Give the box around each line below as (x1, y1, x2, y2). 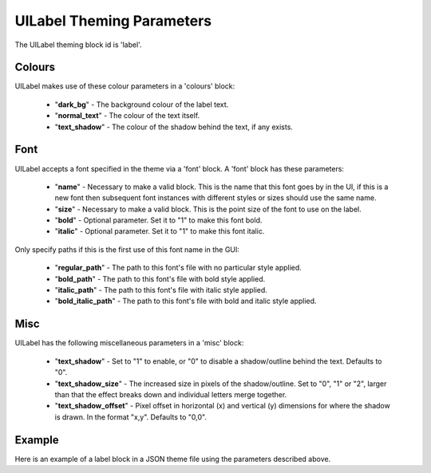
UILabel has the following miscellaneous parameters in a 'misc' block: (14, 338, 244, 348)
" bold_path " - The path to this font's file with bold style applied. (54, 274, 266, 283)
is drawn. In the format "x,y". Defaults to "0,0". (54, 412, 208, 422)
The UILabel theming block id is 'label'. (14, 40, 143, 49)
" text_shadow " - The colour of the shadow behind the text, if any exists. (54, 122, 293, 132)
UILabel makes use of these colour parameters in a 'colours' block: (14, 81, 235, 91)
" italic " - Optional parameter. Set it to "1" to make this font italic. (54, 227, 265, 236)
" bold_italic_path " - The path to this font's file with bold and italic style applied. (54, 296, 317, 306)
